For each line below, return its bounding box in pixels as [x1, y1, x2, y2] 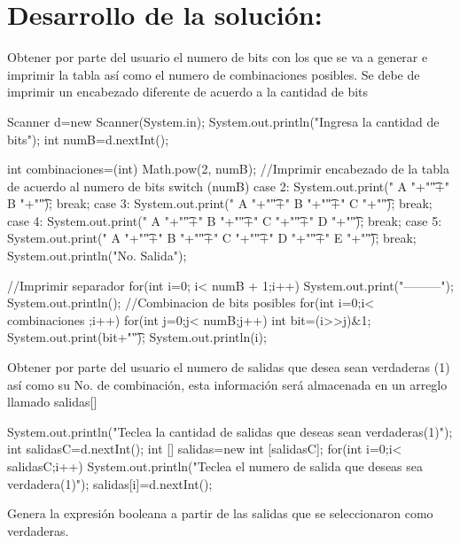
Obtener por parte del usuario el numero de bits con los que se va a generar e [7, 48, 428, 66]
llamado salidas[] [7, 392, 97, 411]
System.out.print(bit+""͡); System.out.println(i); [7, 328, 267, 346]
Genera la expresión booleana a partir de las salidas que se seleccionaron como [7, 504, 433, 523]
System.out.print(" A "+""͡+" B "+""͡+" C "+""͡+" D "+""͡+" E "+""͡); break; [7, 229, 417, 247]
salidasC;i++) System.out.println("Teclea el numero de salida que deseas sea [7, 457, 424, 475]
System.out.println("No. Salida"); [7, 246, 187, 265]
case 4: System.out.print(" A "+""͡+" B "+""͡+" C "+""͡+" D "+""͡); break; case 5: [7, 211, 442, 229]
